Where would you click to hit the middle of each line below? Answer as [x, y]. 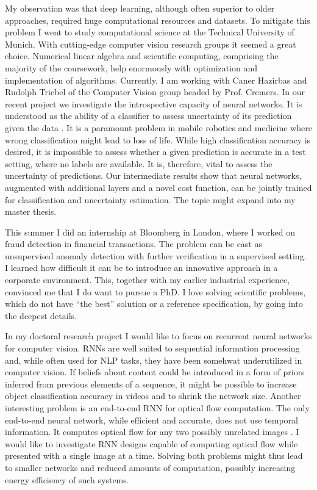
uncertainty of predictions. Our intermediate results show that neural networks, [153, 175]
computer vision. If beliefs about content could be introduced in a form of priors [155, 372]
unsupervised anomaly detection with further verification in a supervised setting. [156, 255]
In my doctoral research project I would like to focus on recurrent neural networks [158, 336]
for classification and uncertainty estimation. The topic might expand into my [150, 199]
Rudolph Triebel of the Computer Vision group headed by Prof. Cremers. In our [155, 92]
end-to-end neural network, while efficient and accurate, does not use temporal [151, 420]
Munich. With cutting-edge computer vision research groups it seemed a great [151, 44]
